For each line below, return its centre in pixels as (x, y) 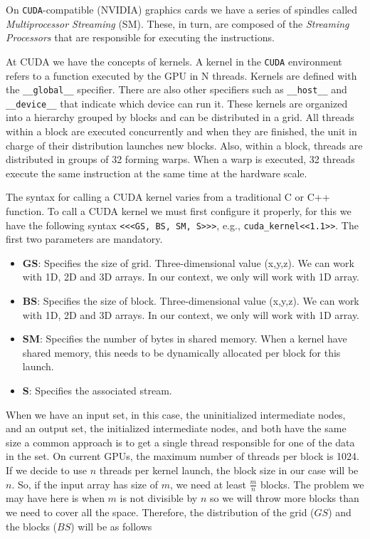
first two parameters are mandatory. (84, 239)
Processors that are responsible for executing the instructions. (140, 37)
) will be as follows (111, 526)
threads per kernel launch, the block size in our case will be (229, 470)
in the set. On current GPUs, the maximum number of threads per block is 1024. (183, 456)
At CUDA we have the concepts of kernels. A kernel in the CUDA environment (174, 61)
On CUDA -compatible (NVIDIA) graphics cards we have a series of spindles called (182, 9)
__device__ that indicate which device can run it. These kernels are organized (177, 103)
